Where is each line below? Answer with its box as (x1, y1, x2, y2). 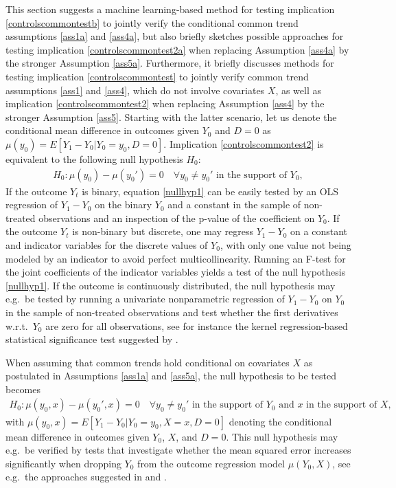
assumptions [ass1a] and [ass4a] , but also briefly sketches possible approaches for (5, 29, 344, 43)
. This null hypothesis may (226, 429, 338, 443)
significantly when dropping (5, 456, 121, 470)
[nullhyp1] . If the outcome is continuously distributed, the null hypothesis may (5, 278, 336, 292)
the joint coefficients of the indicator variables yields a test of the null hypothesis (5, 265, 346, 279)
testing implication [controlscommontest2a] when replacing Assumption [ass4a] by (5, 42, 349, 56)
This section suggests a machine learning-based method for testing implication (5, 2, 335, 16)
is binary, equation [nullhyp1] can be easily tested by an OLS (82, 184, 339, 198)
